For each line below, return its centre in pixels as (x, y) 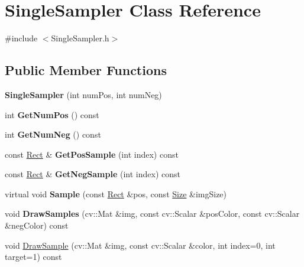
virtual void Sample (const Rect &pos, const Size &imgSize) (116, 193)
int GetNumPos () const (52, 114)
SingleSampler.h (80, 38)
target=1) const (33, 257)
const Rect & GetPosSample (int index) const (92, 154)
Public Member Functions (86, 70)
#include (21, 38)
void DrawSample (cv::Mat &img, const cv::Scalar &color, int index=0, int (140, 245)
